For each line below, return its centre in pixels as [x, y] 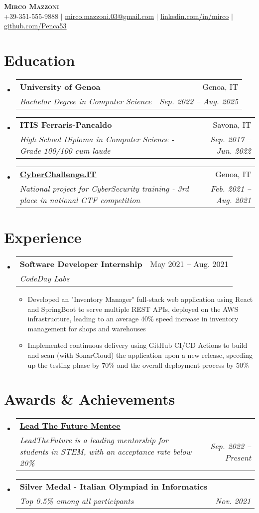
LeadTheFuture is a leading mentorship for [94, 440]
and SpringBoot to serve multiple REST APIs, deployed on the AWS [133, 309]
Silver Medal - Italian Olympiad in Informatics [114, 487]
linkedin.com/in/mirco [195, 16]
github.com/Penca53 [35, 26]
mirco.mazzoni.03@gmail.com [110, 16]
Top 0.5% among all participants [77, 501]
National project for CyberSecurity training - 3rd [104, 188]
